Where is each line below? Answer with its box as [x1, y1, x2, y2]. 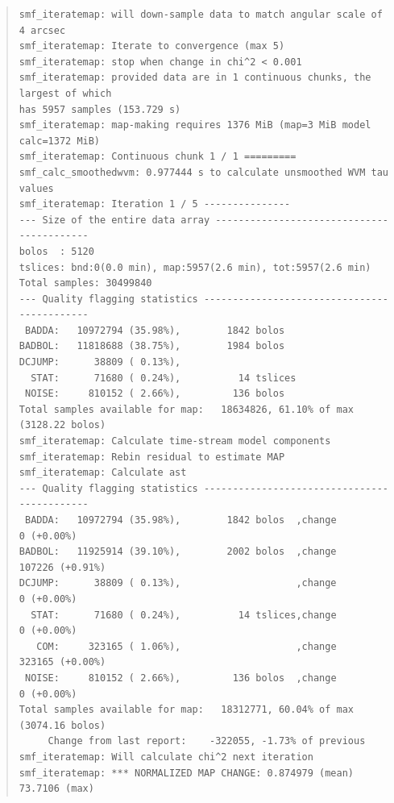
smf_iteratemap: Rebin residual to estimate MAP [19, 451, 285, 463]
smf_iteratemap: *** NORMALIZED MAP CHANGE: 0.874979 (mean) [19, 767, 355, 779]
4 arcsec [19, 24, 66, 36]
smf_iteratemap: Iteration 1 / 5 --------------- [19, 198, 291, 210]
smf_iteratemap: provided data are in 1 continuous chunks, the [19, 72, 371, 84]
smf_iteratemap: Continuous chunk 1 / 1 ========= [19, 151, 297, 163]
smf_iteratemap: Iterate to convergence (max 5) [19, 40, 285, 52]
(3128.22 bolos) [19, 419, 106, 431]
